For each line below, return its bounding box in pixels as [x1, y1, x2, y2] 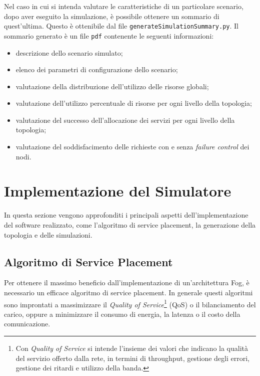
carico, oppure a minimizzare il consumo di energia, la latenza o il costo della [4, 308, 240, 319]
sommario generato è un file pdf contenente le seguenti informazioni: [4, 30, 214, 41]
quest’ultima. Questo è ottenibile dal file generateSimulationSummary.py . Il [4, 21, 238, 31]
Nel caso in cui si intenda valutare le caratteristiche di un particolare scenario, [4, 1, 243, 11]
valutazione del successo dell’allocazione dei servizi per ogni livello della [15, 114, 235, 125]
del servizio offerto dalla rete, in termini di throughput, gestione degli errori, [15, 352, 249, 363]
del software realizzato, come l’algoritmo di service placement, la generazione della [4, 219, 256, 230]
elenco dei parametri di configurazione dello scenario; [15, 64, 178, 75]
